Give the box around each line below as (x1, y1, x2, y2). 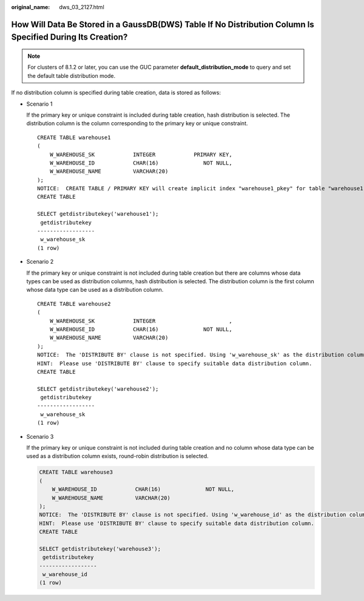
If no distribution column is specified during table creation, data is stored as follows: (11, 89, 221, 97)
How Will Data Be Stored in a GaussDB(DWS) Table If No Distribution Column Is (11, 19, 315, 30)
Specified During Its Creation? (11, 32, 128, 43)
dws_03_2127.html (59, 4, 104, 10)
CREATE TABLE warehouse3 (39, 469, 113, 476)
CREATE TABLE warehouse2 (37, 300, 111, 307)
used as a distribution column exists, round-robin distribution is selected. (26, 453, 209, 460)
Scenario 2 (26, 258, 54, 266)
